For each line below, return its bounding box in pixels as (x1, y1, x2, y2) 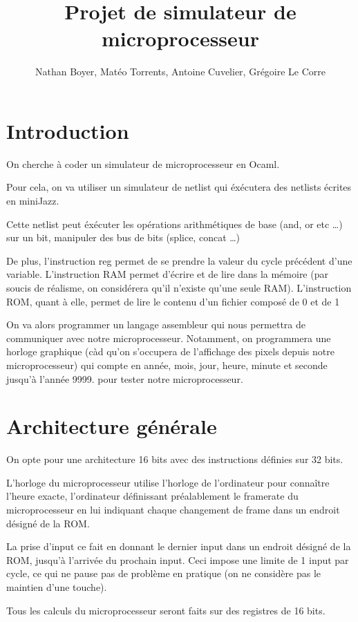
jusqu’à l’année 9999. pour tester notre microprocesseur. (6, 371, 243, 386)
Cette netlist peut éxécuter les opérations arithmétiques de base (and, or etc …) (6, 216, 343, 231)
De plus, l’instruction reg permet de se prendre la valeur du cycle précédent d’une (6, 253, 352, 267)
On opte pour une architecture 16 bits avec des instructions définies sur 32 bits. (6, 452, 343, 466)
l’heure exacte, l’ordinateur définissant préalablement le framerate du (6, 489, 299, 503)
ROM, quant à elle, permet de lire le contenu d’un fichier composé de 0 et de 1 (6, 294, 340, 308)
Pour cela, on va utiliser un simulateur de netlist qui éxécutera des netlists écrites (6, 180, 352, 194)
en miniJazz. (6, 194, 59, 208)
